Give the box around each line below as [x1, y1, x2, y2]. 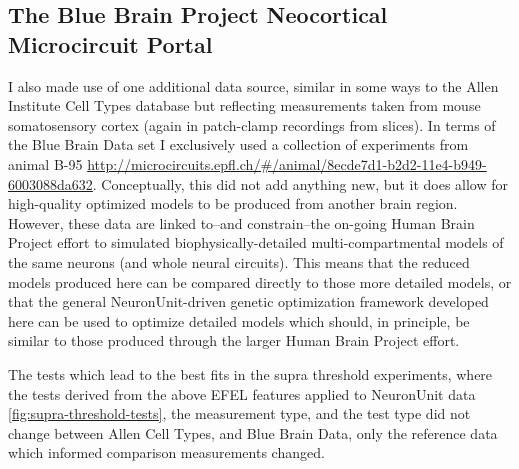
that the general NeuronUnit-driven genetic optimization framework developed [8, 291, 489, 312]
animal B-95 [8, 153, 83, 174]
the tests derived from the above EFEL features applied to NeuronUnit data [8, 383, 476, 404]
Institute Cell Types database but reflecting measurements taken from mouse [8, 95, 481, 116]
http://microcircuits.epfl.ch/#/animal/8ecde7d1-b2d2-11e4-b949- [87, 153, 487, 174]
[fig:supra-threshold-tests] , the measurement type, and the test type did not [8, 403, 471, 424]
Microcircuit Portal [8, 28, 213, 59]
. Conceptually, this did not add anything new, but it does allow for [92, 173, 508, 194]
